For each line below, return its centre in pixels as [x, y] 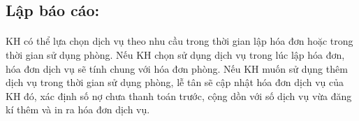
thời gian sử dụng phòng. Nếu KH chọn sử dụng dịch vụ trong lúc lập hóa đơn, [175, 54]
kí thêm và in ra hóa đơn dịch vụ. [78, 109]
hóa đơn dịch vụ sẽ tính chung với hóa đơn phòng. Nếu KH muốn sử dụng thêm [177, 68]
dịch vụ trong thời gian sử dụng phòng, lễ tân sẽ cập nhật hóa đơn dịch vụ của [175, 82]
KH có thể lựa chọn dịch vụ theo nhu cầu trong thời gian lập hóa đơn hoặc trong [179, 41]
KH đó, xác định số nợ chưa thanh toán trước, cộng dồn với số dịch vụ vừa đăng [179, 95]
